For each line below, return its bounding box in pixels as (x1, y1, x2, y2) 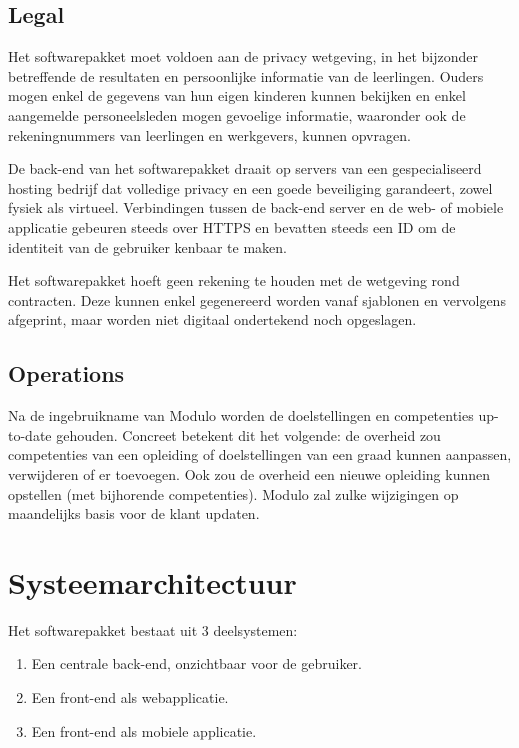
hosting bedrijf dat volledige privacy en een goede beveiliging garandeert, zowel (8, 177, 493, 198)
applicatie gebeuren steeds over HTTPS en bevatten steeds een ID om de (8, 216, 456, 237)
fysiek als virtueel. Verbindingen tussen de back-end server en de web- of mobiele (8, 197, 504, 218)
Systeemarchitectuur (8, 561, 297, 602)
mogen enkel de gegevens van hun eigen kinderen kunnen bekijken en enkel (8, 85, 466, 106)
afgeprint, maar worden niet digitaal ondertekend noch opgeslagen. (8, 309, 417, 330)
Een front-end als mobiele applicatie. (31, 720, 257, 741)
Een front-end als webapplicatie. (31, 687, 229, 707)
